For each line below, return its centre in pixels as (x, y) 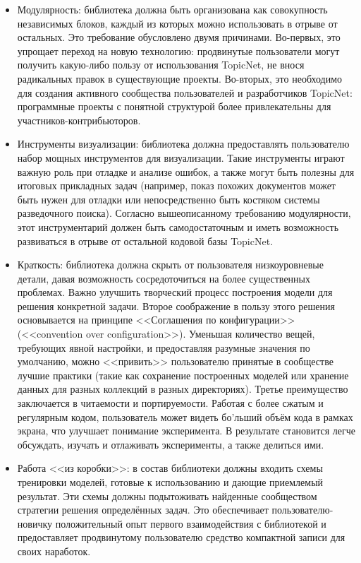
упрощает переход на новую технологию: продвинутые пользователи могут (178, 51)
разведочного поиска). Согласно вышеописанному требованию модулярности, (184, 213)
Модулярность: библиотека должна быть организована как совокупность (172, 9)
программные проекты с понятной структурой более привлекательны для (174, 106)
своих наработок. (54, 551)
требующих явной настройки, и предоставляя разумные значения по (164, 347)
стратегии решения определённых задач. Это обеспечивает (143, 510)
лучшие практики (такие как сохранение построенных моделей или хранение (183, 375)
